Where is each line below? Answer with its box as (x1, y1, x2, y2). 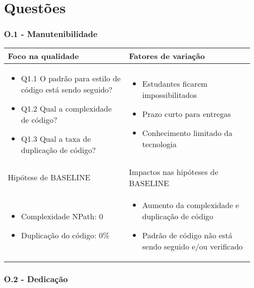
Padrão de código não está (142, 229, 233, 241)
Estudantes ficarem (142, 78, 208, 90)
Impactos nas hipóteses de (129, 166, 218, 177)
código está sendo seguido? (21, 83, 113, 95)
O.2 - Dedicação (4, 272, 68, 285)
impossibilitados (142, 89, 197, 101)
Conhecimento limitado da (142, 127, 233, 139)
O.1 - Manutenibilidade (4, 28, 98, 40)
